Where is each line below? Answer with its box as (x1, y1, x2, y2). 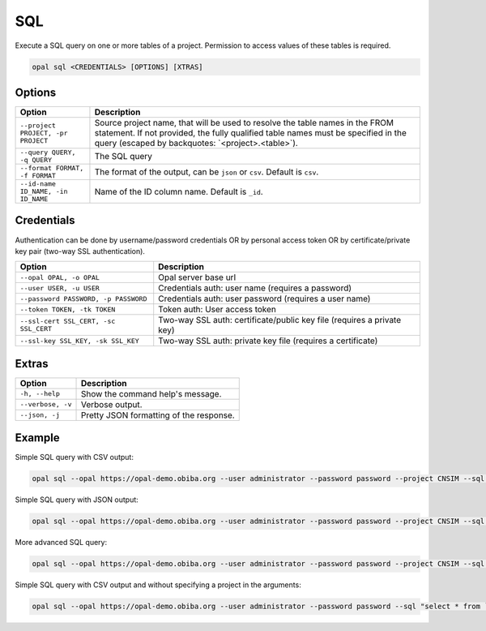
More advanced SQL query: (15, 538, 108, 547)
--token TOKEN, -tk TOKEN (19, 305, 116, 314)
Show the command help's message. (80, 388, 222, 399)
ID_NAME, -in (19, 187, 68, 196)
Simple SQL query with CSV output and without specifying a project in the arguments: (15, 580, 301, 590)
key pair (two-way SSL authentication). (15, 246, 146, 255)
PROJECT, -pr (19, 128, 68, 137)
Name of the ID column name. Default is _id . (94, 186, 263, 197)
